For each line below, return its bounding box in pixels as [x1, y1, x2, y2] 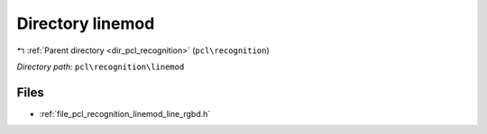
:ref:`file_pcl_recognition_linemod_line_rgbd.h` [39, 108, 211, 119]
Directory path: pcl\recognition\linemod [16, 61, 185, 72]
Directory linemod [16, 13, 155, 33]
